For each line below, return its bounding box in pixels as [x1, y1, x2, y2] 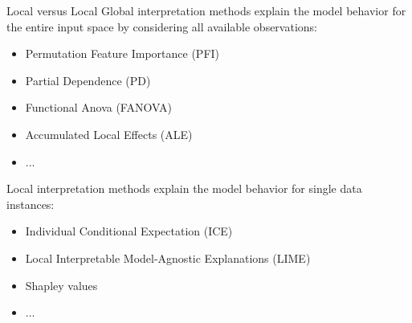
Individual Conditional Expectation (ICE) [25, 223, 233, 239]
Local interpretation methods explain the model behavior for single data [6, 180, 362, 197]
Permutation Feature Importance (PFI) [25, 45, 220, 62]
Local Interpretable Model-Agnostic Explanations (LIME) [25, 249, 311, 266]
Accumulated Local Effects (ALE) [25, 125, 193, 142]
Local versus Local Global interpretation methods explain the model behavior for [6, 2, 406, 18]
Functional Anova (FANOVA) [25, 99, 172, 116]
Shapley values [25, 276, 98, 293]
